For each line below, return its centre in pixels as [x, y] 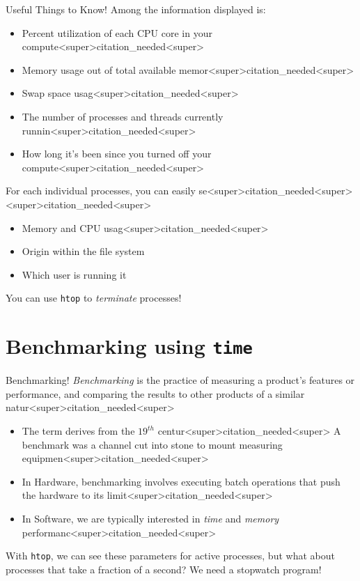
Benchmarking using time [129, 346]
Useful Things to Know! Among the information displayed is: [136, 9]
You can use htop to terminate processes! [94, 298]
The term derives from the [78, 431]
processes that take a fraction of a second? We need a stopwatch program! [164, 569]
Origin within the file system [83, 251]
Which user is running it [74, 274]
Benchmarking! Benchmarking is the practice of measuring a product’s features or [180, 380]
